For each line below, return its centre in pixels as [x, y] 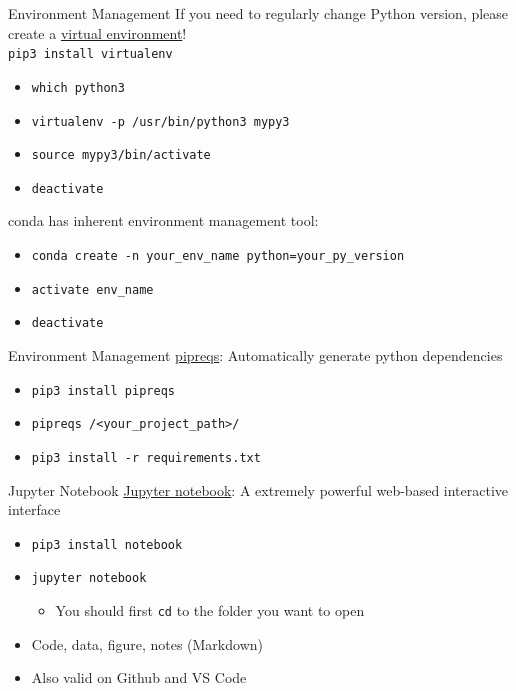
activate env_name [92, 289]
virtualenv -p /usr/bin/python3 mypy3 [160, 121]
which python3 [78, 87]
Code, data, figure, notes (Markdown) [147, 643]
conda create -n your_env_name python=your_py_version [218, 256]
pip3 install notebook [107, 544]
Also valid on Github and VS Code [139, 677]
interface [34, 509]
